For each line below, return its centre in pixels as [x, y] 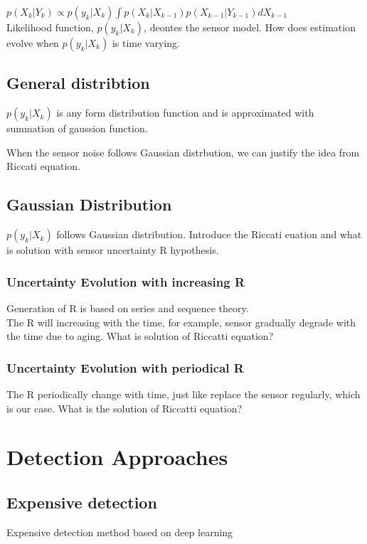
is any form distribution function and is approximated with [185, 113]
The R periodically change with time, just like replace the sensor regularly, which [183, 394]
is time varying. [146, 43]
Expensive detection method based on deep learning [120, 532]
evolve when [33, 43]
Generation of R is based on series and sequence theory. [128, 308]
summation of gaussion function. [77, 128]
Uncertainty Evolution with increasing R [126, 281]
